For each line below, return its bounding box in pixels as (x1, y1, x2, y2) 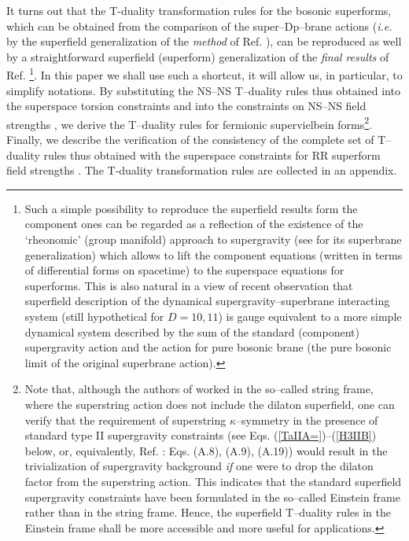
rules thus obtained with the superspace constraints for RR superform (43, 146, 381, 163)
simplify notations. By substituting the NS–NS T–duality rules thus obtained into (6, 82, 400, 98)
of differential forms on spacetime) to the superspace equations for (24, 262, 345, 278)
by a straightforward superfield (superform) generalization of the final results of (6, 48, 389, 64)
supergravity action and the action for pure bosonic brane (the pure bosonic (24, 339, 392, 355)
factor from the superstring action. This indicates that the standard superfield (24, 473, 402, 489)
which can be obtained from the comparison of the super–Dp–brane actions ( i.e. (6, 17, 392, 34)
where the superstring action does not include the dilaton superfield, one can (24, 396, 395, 412)
